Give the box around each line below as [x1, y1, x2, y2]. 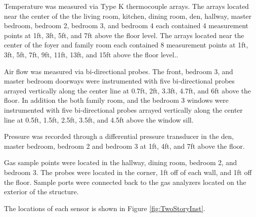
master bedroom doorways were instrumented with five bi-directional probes [4, 76, 235, 86]
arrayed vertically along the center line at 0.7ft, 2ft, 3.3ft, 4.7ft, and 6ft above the [4, 85, 251, 95]
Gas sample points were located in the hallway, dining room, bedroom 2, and [4, 157, 237, 168]
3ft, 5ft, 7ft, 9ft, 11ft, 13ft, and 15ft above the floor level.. [4, 49, 178, 59]
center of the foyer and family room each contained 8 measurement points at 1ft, [4, 40, 248, 50]
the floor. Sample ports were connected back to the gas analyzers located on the [4, 176, 246, 187]
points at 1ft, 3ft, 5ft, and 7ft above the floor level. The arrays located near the [4, 30, 244, 40]
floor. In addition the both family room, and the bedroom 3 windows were [4, 95, 229, 105]
